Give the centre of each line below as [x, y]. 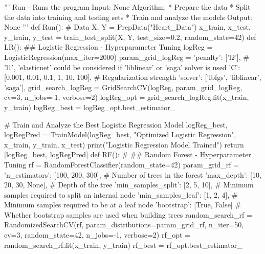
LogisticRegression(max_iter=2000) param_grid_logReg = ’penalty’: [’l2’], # [127, 57]
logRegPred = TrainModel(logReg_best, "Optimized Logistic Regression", [120, 134]
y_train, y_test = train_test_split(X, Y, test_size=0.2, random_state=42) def [130, 37]
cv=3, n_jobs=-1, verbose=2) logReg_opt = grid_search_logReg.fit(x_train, [127, 97]
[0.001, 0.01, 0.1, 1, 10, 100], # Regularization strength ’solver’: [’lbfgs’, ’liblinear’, [133, 77]
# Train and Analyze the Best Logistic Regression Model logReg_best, [116, 124]
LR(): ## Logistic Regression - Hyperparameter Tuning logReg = [108, 47]
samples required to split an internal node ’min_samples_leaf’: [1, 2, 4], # [121, 194]
